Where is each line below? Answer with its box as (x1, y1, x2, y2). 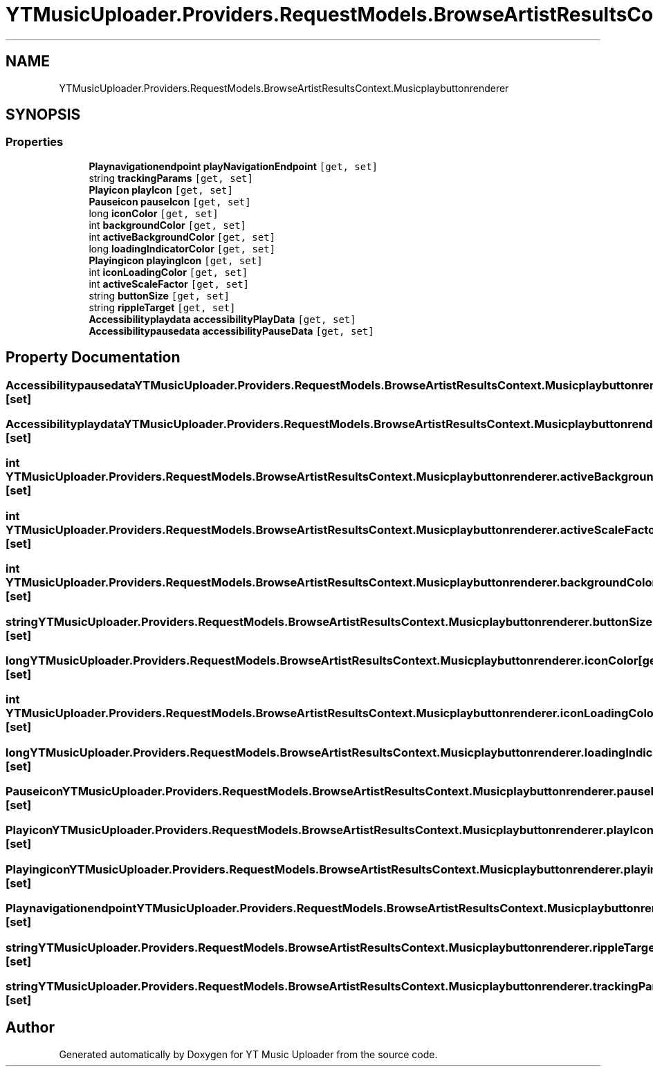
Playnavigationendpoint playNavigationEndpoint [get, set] (89, 160, 378, 172)
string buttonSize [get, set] (89, 289, 230, 302)
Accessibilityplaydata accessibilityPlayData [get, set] (89, 313, 356, 325)
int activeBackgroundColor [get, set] (89, 230, 276, 243)
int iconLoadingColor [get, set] (89, 266, 248, 278)
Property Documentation (6, 349, 181, 367)
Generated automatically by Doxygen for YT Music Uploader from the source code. (59, 1048, 438, 1060)
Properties (6, 135, 64, 149)
